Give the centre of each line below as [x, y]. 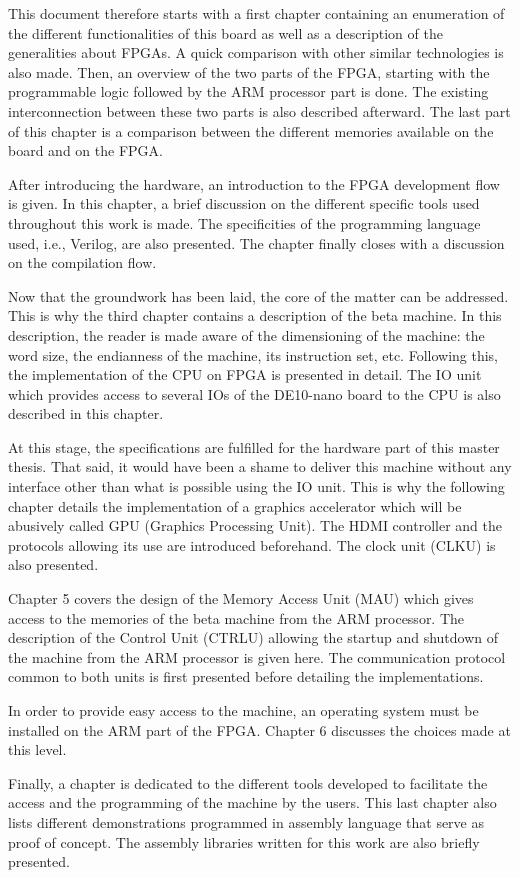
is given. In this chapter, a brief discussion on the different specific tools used [244, 203]
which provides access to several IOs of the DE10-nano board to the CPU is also [254, 393]
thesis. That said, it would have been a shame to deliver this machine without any [260, 466]
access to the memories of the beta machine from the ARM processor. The [236, 617]
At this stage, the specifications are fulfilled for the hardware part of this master [254, 446]
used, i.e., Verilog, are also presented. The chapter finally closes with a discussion [256, 242]
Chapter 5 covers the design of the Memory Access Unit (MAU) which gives [241, 598]
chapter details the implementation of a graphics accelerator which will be [235, 505]
